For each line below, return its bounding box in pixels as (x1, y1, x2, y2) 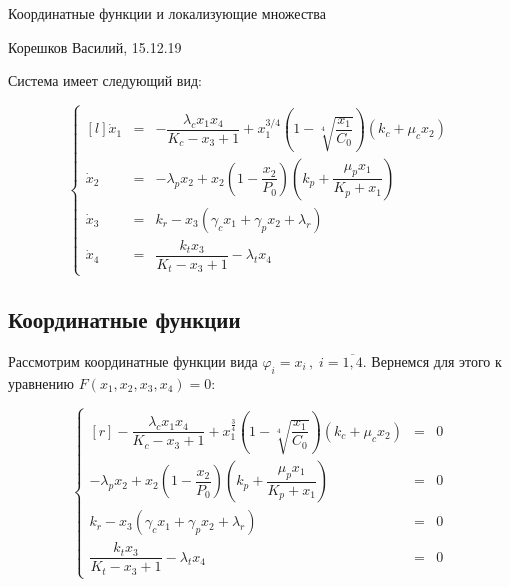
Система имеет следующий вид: (8, 70, 202, 91)
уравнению (8, 372, 74, 393)
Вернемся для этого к (371, 350, 502, 371)
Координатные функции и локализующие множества (8, 3, 326, 23)
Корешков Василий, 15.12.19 (8, 36, 182, 57)
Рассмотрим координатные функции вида (8, 350, 258, 371)
